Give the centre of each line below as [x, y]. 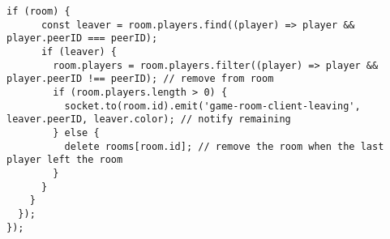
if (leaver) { [79, 51]
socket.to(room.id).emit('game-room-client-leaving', [212, 106]
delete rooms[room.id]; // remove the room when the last [224, 146]
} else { [76, 132]
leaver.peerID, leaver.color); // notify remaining [149, 119]
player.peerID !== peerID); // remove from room [140, 79]
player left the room [65, 160]
